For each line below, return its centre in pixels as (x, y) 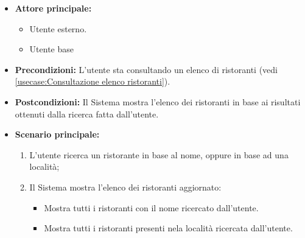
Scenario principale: (57, 134)
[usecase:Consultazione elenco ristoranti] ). (93, 81)
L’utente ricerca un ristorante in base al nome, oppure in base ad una (159, 154)
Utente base (51, 49)
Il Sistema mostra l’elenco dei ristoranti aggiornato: (125, 187)
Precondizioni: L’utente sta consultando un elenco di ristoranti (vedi (146, 69)
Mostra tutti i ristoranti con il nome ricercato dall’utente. (151, 207)
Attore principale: (53, 8)
